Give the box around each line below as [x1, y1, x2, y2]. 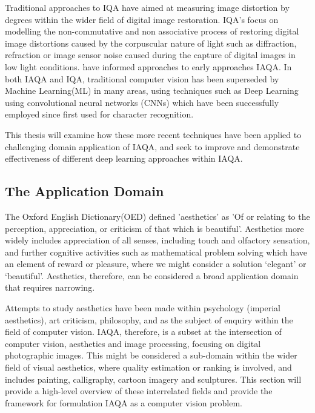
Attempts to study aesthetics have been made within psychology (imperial [5, 302, 281, 314]
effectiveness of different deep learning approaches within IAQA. [5, 152, 243, 165]
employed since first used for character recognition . [5, 108, 194, 121]
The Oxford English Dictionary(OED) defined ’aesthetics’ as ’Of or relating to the [5, 210, 310, 222]
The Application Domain [5, 182, 164, 200]
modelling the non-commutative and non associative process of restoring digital [5, 25, 299, 38]
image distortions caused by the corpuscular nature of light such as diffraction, [5, 36, 297, 49]
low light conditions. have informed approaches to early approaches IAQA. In [5, 60, 292, 73]
